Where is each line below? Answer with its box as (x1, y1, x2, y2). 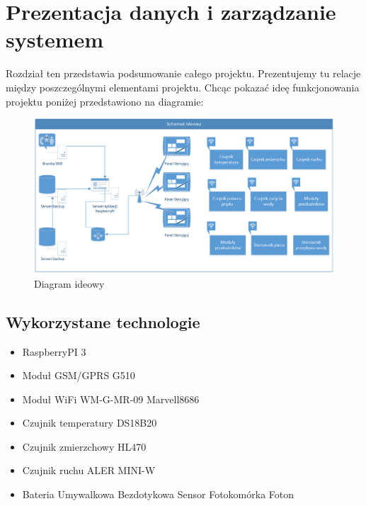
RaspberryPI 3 (22, 344, 86, 359)
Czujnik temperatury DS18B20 (22, 415, 157, 430)
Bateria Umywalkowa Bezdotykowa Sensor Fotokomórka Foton (22, 487, 294, 502)
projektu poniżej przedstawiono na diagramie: (6, 94, 204, 108)
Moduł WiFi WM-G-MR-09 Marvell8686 (22, 391, 200, 406)
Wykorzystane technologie (6, 310, 200, 332)
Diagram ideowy (34, 276, 105, 291)
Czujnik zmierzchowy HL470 (22, 439, 147, 454)
